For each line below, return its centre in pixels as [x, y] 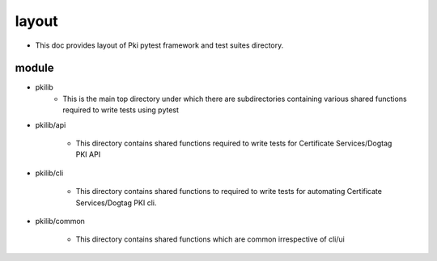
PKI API [88, 154]
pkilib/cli [49, 173]
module [34, 68]
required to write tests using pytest [121, 110]
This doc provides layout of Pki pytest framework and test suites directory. [159, 45]
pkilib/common [60, 221]
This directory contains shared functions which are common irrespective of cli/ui [210, 239]
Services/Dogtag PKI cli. [116, 203]
